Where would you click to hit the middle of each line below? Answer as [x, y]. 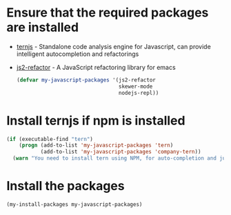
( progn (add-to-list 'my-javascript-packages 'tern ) [96, 146]
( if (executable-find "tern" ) [50, 139]
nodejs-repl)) [139, 93]
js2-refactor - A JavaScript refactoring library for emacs [96, 67]
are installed [43, 27]
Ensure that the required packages [108, 13]
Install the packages [66, 186]
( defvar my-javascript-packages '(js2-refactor [86, 80]
